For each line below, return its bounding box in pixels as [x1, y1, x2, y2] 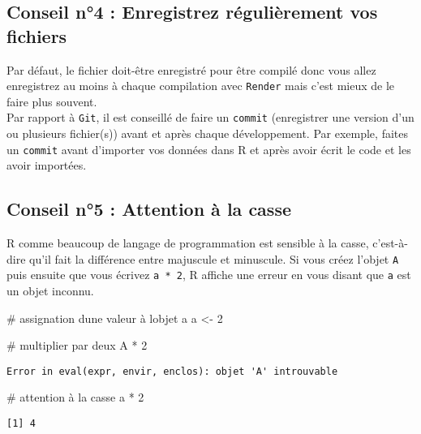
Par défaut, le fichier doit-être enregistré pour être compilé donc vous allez [6, 61, 376, 78]
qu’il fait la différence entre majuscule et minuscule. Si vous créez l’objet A [29, 250, 399, 267]
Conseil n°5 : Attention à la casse [6, 196, 291, 221]
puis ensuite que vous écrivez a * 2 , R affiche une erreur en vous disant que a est [6, 266, 411, 283]
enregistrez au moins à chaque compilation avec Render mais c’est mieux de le [6, 77, 395, 94]
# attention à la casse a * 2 [6, 389, 144, 406]
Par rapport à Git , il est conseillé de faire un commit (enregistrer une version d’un [6, 109, 415, 126]
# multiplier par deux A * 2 [6, 337, 148, 354]
